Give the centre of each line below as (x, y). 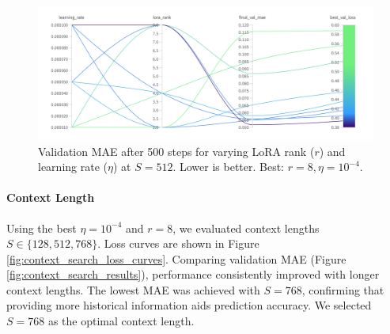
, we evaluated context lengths (246, 228)
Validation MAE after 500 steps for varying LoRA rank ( (176, 151)
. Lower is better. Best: (229, 167)
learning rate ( (73, 167)
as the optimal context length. (121, 321)
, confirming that (343, 289)
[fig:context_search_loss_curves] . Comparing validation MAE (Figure (176, 258)
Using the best (42, 228)
